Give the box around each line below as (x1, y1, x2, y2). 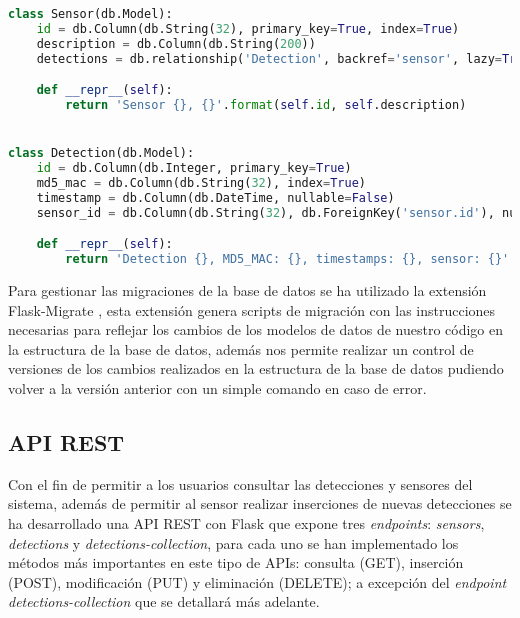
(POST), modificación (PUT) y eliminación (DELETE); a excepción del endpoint (8, 571, 507, 592)
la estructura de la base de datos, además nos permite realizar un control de (8, 338, 474, 359)
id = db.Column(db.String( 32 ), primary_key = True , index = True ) (36, 21, 460, 36)
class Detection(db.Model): (8, 146, 195, 161)
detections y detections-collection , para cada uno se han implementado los (8, 532, 459, 553)
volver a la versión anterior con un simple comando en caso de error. (8, 377, 427, 398)
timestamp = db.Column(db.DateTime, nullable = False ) (36, 190, 395, 205)
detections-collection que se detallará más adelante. (8, 591, 320, 612)
